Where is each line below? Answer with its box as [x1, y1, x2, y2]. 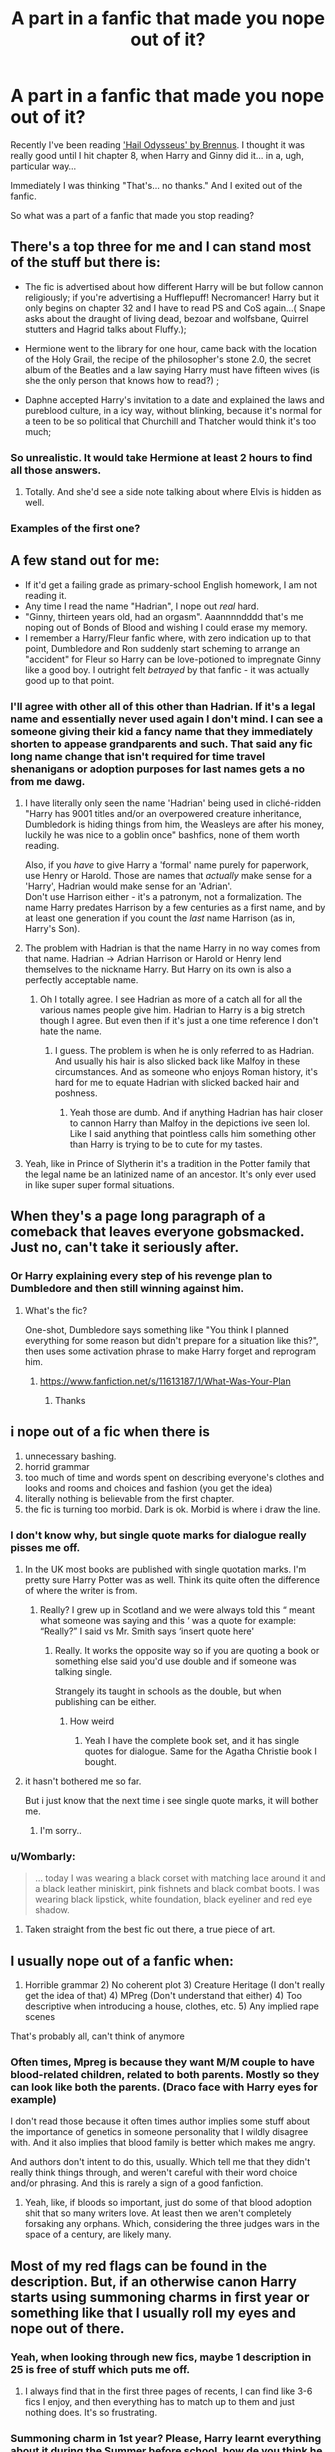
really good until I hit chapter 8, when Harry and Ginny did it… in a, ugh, [10, 149, 305, 161]
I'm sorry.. [39, 1824, 82, 1836]
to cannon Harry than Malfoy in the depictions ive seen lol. [69, 1117, 311, 1129]
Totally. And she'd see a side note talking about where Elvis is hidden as [24, 486, 322, 498]
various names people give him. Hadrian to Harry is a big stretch [39, 1004, 306, 1016]
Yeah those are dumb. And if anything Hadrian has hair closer [69, 1107, 323, 1119]
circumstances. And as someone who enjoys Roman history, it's [54, 1066, 318, 1078]
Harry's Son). [24, 923, 81, 935]
